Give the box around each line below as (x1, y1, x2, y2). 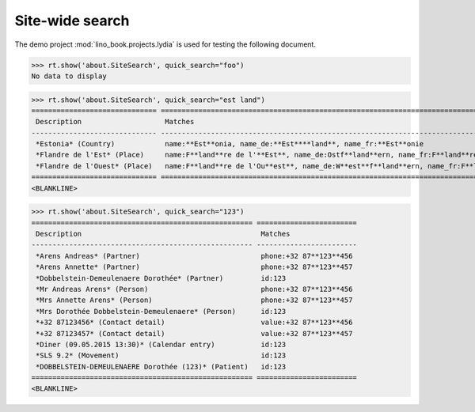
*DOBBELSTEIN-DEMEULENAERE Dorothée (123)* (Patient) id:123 (36, 362, 287, 371)
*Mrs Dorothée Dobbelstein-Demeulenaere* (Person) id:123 (36, 307, 287, 316)
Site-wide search (14, 12, 130, 29)
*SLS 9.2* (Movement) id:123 (36, 351, 287, 360)
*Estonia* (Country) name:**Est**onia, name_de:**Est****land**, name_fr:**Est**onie (36, 139, 424, 149)
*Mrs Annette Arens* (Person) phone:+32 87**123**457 (36, 296, 353, 304)
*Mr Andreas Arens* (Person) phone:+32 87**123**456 (36, 285, 353, 293)
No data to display (31, 71, 107, 81)
